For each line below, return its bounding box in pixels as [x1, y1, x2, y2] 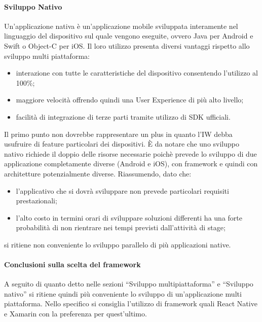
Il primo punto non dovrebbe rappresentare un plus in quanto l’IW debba [4, 128, 233, 139]
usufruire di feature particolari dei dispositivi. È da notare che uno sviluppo [4, 138, 239, 149]
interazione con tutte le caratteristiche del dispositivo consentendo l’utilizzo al [16, 67, 258, 78]
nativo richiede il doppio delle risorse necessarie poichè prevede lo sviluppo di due [4, 148, 257, 159]
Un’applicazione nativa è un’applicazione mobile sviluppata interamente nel [4, 20, 238, 31]
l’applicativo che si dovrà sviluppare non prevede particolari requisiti [16, 185, 229, 196]
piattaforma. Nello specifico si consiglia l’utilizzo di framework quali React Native [4, 298, 257, 309]
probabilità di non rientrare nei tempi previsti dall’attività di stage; [16, 222, 226, 233]
